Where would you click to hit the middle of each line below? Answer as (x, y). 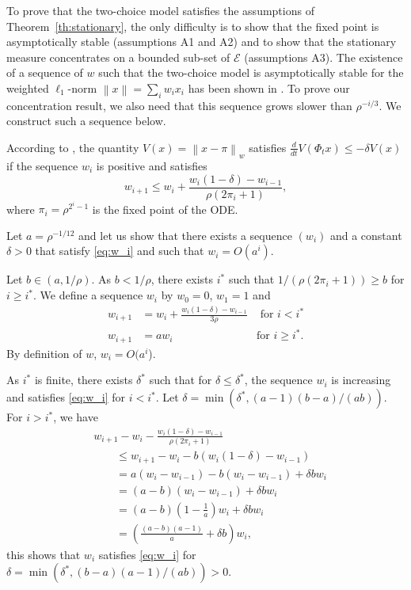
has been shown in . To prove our (269, 88)
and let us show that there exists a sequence (185, 235)
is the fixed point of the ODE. (165, 209)
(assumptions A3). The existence (323, 57)
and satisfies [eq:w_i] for (66, 397)
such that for (181, 380)
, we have (76, 417)
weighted (28, 88)
